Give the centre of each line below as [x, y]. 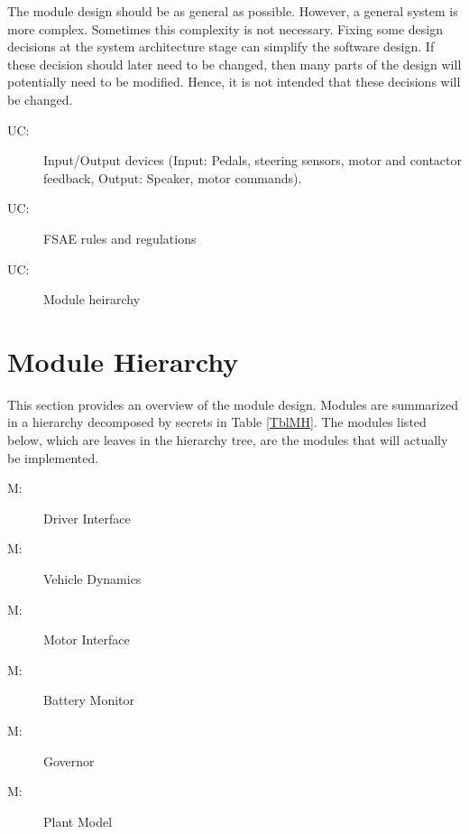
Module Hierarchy [123, 361]
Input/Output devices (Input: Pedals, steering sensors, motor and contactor [253, 160]
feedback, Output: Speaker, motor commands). [173, 177]
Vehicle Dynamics [92, 579]
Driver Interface [87, 518]
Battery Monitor [89, 700]
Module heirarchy [92, 299]
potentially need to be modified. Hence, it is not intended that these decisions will [234, 82]
